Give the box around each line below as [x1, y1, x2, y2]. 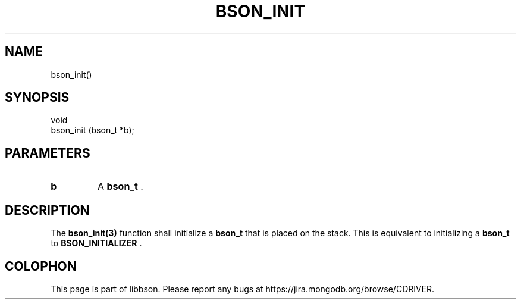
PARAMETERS [5, 145, 90, 161]
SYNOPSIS [5, 90, 70, 105]
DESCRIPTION [5, 202, 90, 218]
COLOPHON [5, 258, 77, 274]
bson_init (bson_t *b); [51, 125, 134, 136]
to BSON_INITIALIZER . [51, 238, 142, 249]
